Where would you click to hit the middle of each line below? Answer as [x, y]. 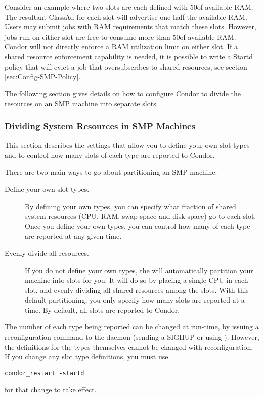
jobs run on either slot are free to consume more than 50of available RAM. [120, 36]
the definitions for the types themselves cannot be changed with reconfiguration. [129, 346]
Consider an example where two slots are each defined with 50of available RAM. [129, 7]
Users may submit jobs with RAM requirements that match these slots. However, [130, 27]
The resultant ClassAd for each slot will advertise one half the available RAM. [126, 16]
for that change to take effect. [51, 389]
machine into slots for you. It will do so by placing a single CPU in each [137, 280]
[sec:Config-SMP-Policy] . [43, 76]
